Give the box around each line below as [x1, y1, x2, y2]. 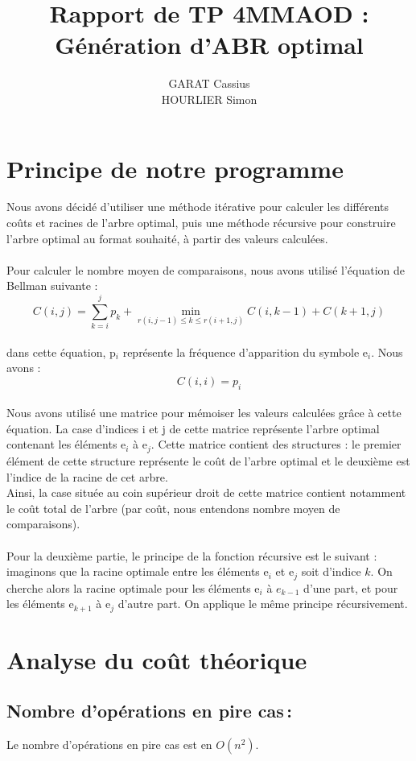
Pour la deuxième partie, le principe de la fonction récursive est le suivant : [6, 547, 377, 564]
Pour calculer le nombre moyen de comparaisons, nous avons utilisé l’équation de [6, 261, 405, 278]
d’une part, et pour [303, 579, 398, 596]
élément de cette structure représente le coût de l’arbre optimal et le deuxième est [6, 452, 410, 469]
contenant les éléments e [6, 436, 126, 453]
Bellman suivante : [6, 277, 98, 294]
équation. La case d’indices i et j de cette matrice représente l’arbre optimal [6, 420, 380, 436]
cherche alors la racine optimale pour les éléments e [6, 579, 260, 596]
